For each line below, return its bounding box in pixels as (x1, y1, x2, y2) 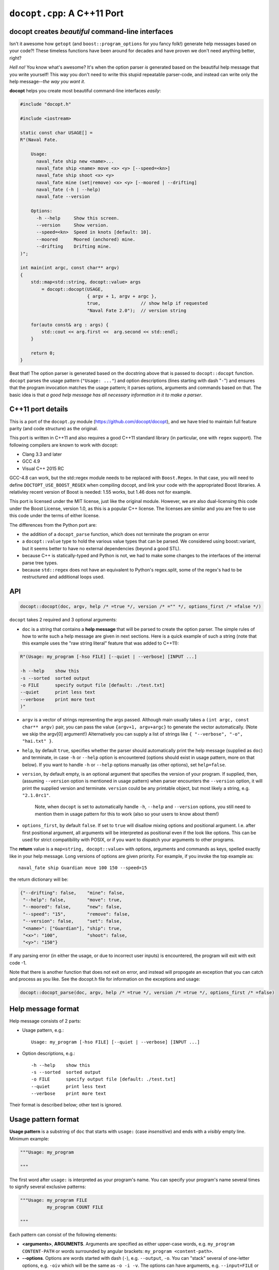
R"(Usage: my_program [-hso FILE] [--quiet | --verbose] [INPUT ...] (20, 654, 197, 660)
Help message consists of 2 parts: (9, 1018, 81, 1024)
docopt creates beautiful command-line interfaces (9, 27, 174, 36)
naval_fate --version (36, 194, 90, 200)
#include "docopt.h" (20, 102, 71, 107)
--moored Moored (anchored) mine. (36, 236, 136, 242)
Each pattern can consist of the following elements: (9, 1232, 117, 1238)
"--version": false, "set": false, (23, 918, 122, 924)
